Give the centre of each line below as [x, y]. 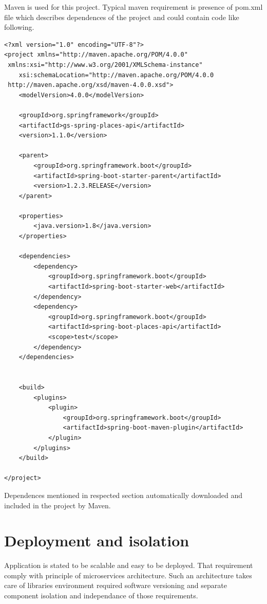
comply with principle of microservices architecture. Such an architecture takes [128, 575]
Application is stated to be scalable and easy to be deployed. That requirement [129, 565]
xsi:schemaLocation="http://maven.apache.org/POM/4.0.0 [116, 75]
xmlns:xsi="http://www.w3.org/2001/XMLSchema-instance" [105, 65]
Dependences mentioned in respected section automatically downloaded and [123, 495]
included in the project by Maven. [58, 505]
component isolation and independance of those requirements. [101, 595]
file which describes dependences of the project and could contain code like [122, 17]
